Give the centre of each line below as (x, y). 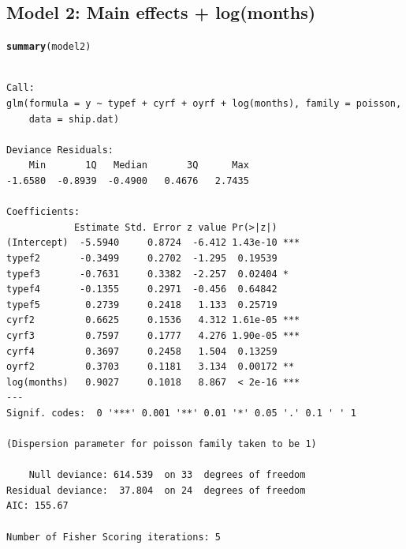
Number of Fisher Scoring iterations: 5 (114, 537)
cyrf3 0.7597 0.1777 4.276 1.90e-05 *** (153, 335)
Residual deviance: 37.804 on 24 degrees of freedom (156, 490)
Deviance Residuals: (60, 150)
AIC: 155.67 (37, 506)
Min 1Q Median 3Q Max (139, 165)
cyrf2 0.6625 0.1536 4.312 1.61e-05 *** (153, 320)
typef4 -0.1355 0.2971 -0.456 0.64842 (142, 290)
